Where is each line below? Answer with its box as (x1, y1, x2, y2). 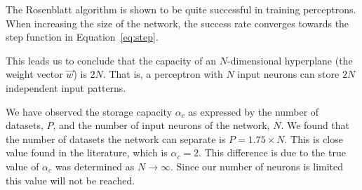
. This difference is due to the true (199, 145, 346, 160)
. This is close (284, 131, 343, 146)
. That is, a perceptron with (102, 67, 223, 81)
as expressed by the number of (188, 104, 319, 118)
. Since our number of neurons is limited (170, 158, 344, 173)
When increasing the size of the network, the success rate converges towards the (6, 15, 349, 30)
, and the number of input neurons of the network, (53, 118, 270, 133)
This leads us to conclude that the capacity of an (6, 53, 217, 67)
